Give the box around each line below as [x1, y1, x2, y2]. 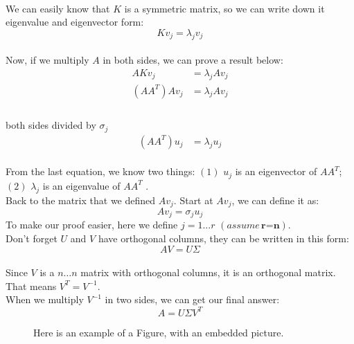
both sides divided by [6, 118, 96, 132]
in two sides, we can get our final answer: [105, 292, 280, 307]
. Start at [173, 192, 213, 207]
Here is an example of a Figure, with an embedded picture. [33, 325, 284, 339]
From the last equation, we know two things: [6, 164, 195, 179]
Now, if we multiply [6, 53, 89, 67]
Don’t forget [6, 231, 57, 246]
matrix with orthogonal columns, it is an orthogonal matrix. [80, 265, 336, 280]
